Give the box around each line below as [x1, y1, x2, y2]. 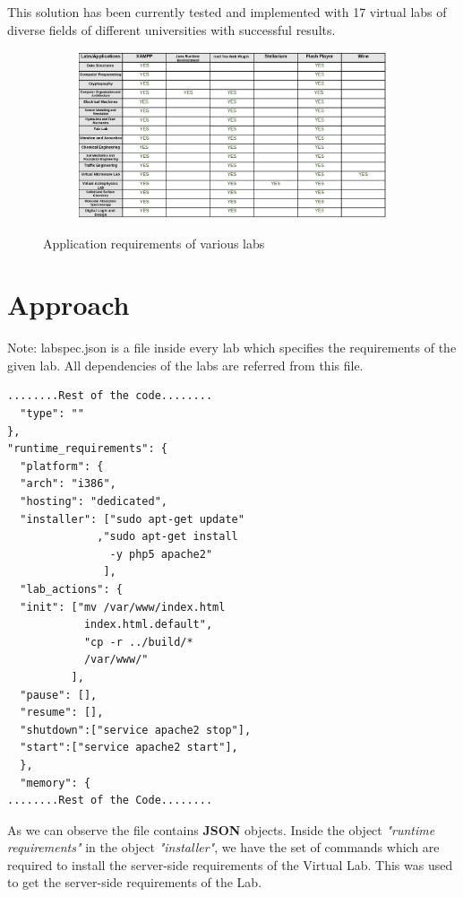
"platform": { [20, 459, 104, 473]
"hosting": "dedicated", [20, 495, 167, 509]
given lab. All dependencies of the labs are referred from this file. [7, 355, 364, 374]
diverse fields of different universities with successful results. [7, 20, 336, 39]
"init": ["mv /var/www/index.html [20, 600, 226, 614]
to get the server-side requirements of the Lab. [7, 873, 262, 892]
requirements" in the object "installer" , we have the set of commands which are [7, 838, 440, 857]
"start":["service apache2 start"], [20, 741, 238, 754]
